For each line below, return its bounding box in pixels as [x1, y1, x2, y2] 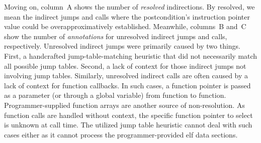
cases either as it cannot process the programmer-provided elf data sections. [4, 129, 238, 139]
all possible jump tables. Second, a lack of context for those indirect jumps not [4, 60, 246, 71]
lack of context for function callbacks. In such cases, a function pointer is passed [4, 80, 251, 90]
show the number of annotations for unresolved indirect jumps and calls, [4, 31, 227, 41]
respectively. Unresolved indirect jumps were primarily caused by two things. [4, 41, 241, 51]
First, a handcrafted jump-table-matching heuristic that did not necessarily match [4, 50, 257, 61]
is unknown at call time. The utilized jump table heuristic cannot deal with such [4, 119, 252, 130]
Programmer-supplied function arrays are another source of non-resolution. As [4, 99, 245, 110]
